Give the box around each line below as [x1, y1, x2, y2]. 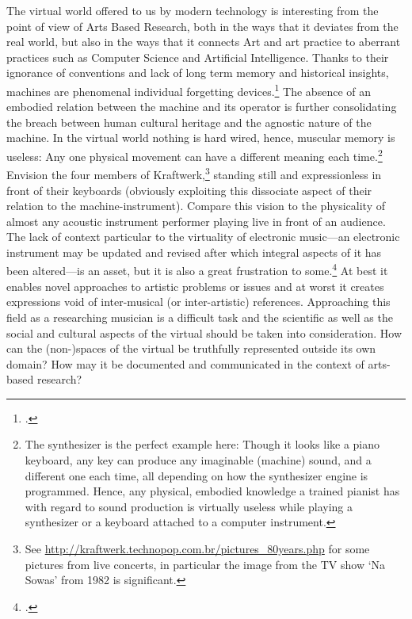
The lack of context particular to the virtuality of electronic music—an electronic [6, 228, 400, 245]
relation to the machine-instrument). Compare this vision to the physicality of [6, 197, 385, 214]
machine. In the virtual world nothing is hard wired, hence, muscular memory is [6, 129, 395, 146]
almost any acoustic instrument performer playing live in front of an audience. [6, 212, 386, 229]
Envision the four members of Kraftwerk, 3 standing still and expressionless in [6, 164, 382, 182]
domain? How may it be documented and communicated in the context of [6, 355, 364, 372]
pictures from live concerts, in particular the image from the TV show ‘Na [25, 556, 386, 572]
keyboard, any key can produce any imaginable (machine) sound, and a [25, 452, 372, 468]
